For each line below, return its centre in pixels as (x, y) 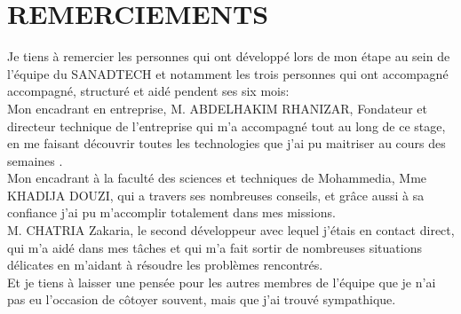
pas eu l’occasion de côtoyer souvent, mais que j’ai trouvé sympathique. (202, 299)
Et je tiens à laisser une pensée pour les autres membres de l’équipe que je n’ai (222, 282)
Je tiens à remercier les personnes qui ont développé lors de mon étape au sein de (229, 56)
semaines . (35, 160)
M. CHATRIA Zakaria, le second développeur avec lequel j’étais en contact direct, (231, 230)
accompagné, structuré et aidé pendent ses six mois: (148, 91)
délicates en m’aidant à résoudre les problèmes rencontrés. (165, 265)
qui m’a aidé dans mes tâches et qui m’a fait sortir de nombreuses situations (215, 247)
